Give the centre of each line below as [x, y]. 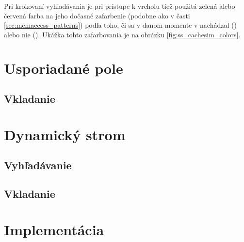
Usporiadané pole [64, 68]
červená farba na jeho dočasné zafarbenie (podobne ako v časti [97, 15]
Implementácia [54, 229]
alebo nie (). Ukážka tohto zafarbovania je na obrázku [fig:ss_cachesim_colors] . [122, 34]
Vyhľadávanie [38, 165]
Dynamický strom [65, 134]
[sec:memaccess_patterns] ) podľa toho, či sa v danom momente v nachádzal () [120, 25]
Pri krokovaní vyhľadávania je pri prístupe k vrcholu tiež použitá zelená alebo [120, 6]
